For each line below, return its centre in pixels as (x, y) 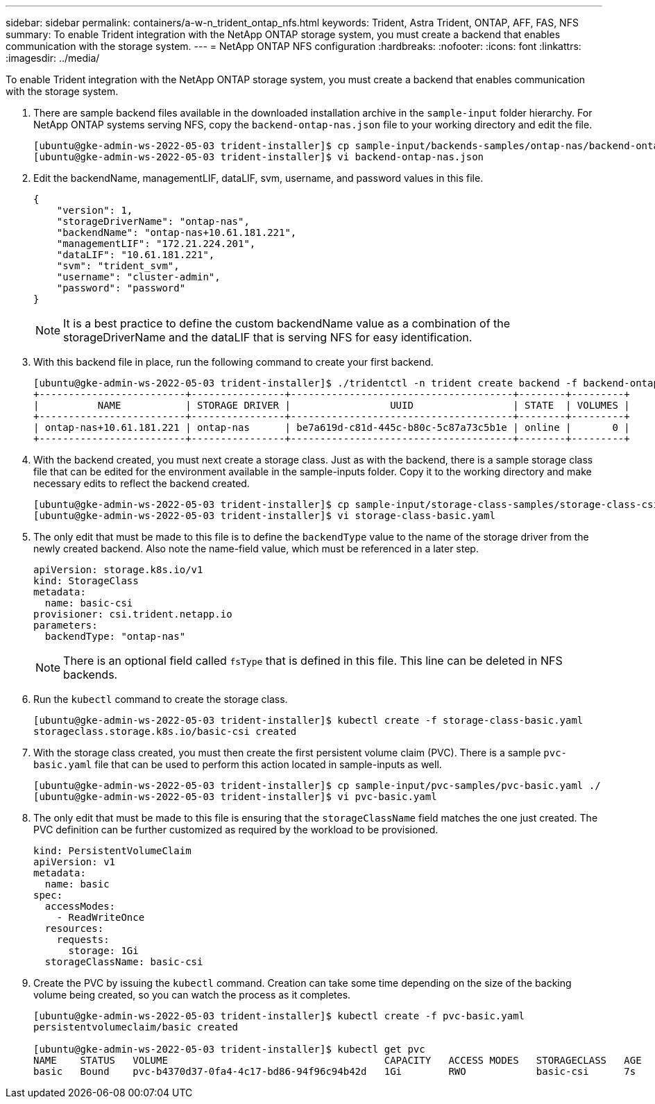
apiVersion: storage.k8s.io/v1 (118, 570)
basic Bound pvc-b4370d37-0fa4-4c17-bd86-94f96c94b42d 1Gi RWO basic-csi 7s (335, 1071)
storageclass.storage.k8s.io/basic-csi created (165, 731)
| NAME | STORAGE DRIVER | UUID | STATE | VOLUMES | (332, 405)
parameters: (66, 625)
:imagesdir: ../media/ (53, 58)
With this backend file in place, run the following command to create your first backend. (233, 362)
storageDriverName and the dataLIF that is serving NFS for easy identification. (268, 337)
